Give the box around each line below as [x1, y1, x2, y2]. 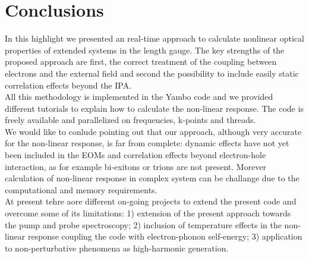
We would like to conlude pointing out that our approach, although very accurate [5, 125, 302, 137]
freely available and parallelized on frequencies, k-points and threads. [5, 114, 256, 126]
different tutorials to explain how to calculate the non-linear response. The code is [5, 102, 304, 114]
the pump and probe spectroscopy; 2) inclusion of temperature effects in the [5, 218, 282, 231]
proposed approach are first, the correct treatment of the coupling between [5, 55, 277, 68]
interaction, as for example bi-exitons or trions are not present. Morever [5, 160, 267, 172]
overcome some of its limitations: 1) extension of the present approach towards [5, 207, 291, 219]
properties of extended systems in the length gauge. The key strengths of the [5, 43, 285, 56]
